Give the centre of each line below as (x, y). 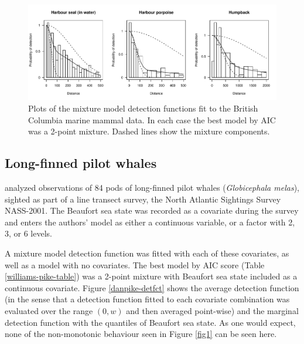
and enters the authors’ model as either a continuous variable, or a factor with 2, (150, 222)
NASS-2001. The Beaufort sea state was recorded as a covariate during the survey (152, 210)
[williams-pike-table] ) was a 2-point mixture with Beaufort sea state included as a (151, 276)
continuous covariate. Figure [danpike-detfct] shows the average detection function (152, 287)
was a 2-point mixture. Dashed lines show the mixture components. (149, 131)
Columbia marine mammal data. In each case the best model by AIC (152, 119)
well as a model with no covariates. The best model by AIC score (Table (135, 264)
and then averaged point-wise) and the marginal (212, 310)
